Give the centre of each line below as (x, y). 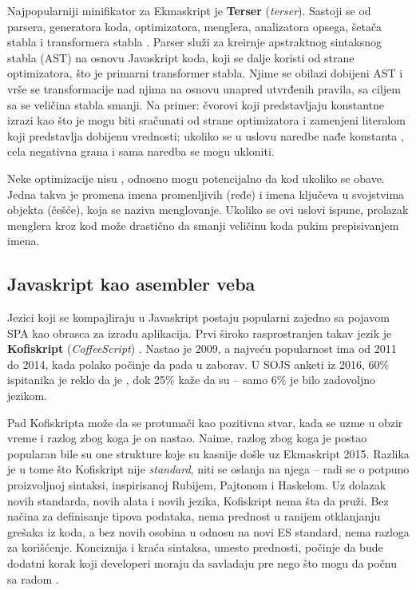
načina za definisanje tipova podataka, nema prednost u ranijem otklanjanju (194, 516)
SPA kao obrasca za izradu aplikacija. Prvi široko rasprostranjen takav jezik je (200, 333)
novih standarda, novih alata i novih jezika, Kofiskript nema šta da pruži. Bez (198, 500)
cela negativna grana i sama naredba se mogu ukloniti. (141, 151)
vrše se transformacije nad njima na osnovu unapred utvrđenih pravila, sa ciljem (204, 88)
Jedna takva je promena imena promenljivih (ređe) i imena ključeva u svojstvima (206, 194)
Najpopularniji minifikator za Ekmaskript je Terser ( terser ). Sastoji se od (189, 10)
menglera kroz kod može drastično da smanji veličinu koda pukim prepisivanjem (203, 225)
